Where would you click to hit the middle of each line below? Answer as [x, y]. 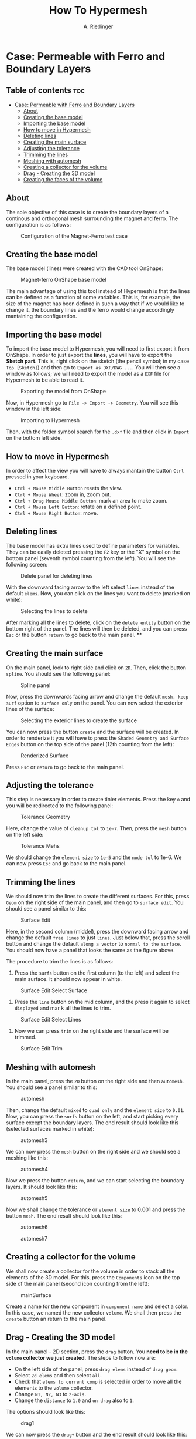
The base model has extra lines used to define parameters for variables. [93, 545]
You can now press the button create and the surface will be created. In [93, 732]
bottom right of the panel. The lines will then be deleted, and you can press [97, 628]
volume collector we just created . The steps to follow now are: [81, 1357]
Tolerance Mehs [40, 846]
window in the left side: [34, 409]
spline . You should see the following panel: [58, 673]
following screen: [27, 564]
